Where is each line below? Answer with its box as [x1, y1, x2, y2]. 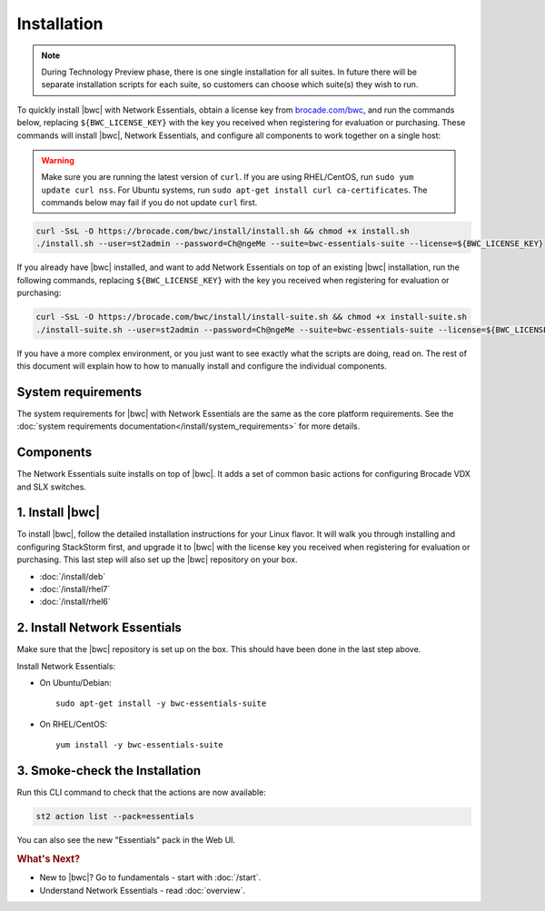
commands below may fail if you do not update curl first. [41, 197, 258, 208]
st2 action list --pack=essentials [35, 811, 194, 822]
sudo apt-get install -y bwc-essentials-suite [55, 698, 267, 708]
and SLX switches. [16, 481, 86, 492]
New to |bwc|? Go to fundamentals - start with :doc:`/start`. [39, 872, 262, 883]
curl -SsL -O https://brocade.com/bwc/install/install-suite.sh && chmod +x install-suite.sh [35, 312, 468, 322]
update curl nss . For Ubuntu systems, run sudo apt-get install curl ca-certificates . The [41, 184, 428, 195]
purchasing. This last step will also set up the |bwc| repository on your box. [16, 554, 298, 565]
